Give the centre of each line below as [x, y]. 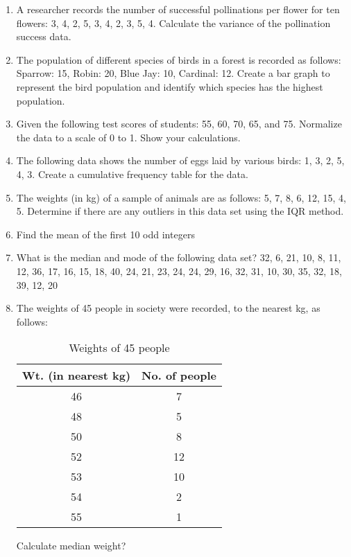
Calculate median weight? [71, 546]
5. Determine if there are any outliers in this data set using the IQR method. [180, 211]
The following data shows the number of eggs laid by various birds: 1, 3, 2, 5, [180, 160]
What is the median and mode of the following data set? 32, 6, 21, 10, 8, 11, [179, 257]
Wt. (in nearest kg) [76, 375]
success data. [44, 36]
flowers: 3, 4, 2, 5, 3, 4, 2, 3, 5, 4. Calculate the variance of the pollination [173, 23]
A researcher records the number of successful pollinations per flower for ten [178, 9]
